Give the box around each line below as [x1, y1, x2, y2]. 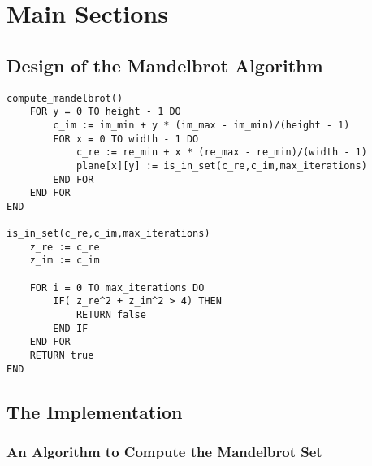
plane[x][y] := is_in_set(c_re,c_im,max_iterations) [76, 159, 367, 172]
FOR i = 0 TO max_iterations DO [29, 281, 205, 294]
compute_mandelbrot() [6, 92, 123, 104]
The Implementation [6, 398, 183, 424]
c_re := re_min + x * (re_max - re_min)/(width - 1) [76, 146, 367, 159]
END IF [53, 322, 89, 334]
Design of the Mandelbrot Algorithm [6, 52, 323, 77]
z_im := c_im [29, 255, 100, 267]
